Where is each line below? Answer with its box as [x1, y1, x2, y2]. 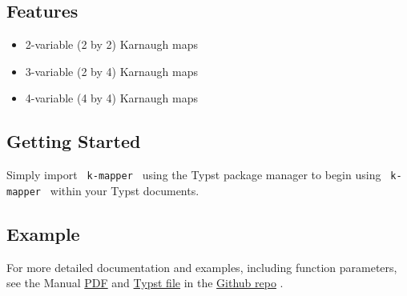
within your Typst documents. [50, 182, 199, 198]
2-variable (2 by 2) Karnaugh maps [25, 36, 199, 53]
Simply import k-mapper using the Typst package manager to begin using [6, 166, 381, 183]
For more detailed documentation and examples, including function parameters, [6, 258, 397, 275]
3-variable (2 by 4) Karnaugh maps [25, 62, 199, 79]
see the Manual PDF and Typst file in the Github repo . [6, 274, 284, 291]
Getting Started [6, 129, 141, 154]
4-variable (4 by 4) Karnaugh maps [25, 90, 199, 106]
